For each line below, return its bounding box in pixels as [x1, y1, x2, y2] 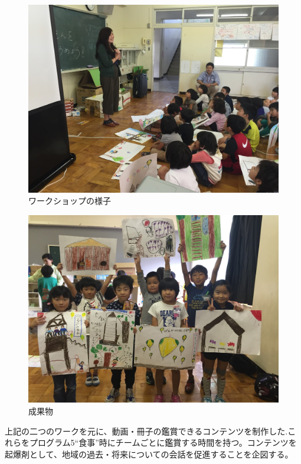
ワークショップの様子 [28, 194, 111, 207]
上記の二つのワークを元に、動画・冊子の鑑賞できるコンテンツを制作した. [5, 424, 288, 437]
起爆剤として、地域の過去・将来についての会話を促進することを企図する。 [5, 447, 293, 460]
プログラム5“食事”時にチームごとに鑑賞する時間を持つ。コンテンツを [29, 436, 297, 449]
